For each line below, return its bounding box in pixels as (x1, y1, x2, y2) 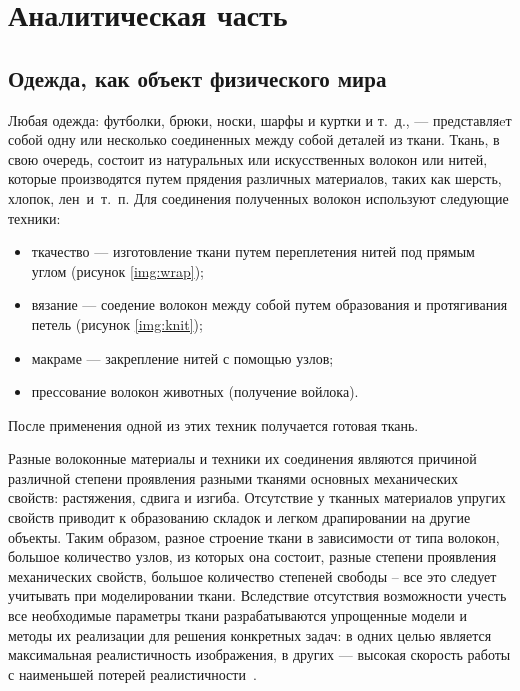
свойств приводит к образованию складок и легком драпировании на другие (8, 507, 471, 528)
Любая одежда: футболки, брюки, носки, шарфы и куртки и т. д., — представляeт (8, 109, 512, 130)
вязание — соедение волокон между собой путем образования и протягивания (31, 294, 508, 315)
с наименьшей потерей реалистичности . (8, 663, 257, 684)
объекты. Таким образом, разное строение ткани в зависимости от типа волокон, (8, 526, 500, 547)
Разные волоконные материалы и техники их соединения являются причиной (8, 448, 477, 469)
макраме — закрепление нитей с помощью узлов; (31, 347, 334, 368)
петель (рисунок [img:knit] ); (31, 313, 203, 334)
